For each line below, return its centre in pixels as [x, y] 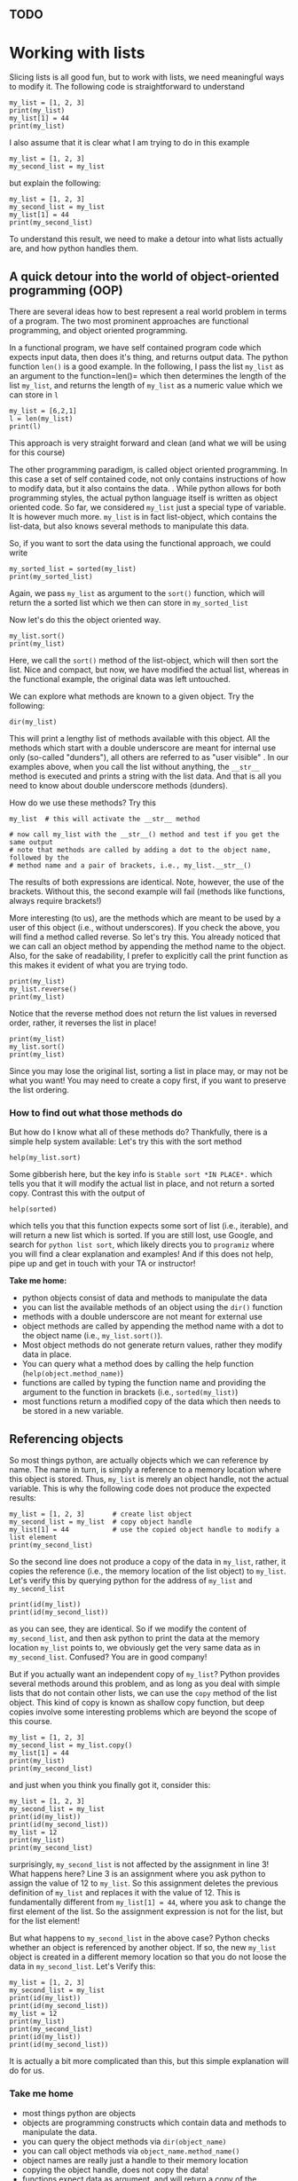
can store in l [34, 395]
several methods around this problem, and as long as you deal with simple [145, 1683]
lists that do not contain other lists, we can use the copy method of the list [143, 1693]
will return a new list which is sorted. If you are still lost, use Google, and [141, 1236]
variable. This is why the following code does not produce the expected [140, 1488]
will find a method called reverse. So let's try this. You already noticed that [145, 937]
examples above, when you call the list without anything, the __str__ [134, 767]
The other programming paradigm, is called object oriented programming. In [149, 470]
